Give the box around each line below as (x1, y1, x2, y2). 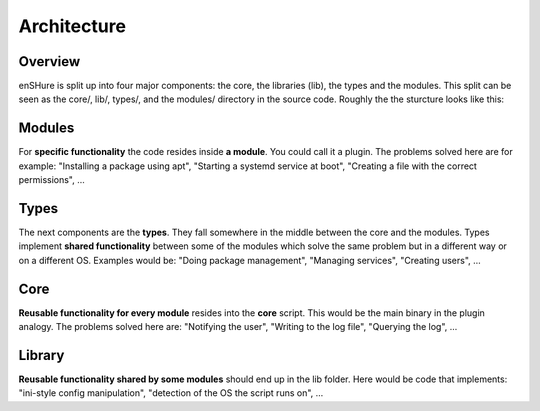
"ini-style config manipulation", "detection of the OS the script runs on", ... (18, 387, 324, 399)
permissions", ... (18, 174, 85, 186)
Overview (18, 53, 81, 70)
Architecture (18, 15, 127, 37)
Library (18, 346, 65, 364)
